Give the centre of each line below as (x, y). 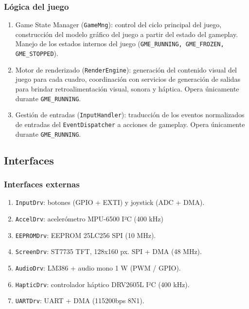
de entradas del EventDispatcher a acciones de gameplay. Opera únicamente (130, 124)
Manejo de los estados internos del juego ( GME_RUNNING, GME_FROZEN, (120, 44)
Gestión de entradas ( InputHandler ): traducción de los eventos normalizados (130, 115)
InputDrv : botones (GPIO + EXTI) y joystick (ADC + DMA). (110, 202)
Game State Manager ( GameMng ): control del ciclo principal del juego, (118, 25)
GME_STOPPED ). (37, 53)
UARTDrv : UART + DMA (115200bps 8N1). (80, 300)
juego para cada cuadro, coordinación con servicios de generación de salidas (128, 79)
